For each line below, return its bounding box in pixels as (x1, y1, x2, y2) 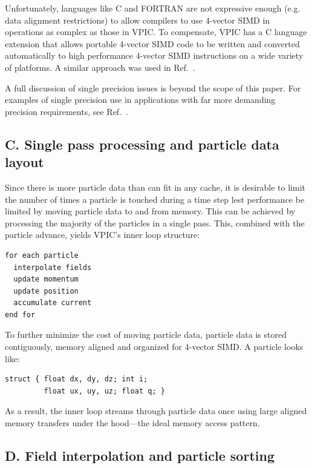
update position (13, 286, 79, 295)
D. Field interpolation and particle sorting (5, 446, 275, 465)
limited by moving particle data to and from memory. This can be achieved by (5, 205, 296, 217)
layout (5, 153, 44, 171)
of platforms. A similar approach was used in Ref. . (5, 61, 195, 73)
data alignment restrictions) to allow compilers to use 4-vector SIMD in (5, 13, 270, 26)
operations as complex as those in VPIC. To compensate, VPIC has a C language (5, 25, 307, 38)
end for (5, 310, 36, 319)
